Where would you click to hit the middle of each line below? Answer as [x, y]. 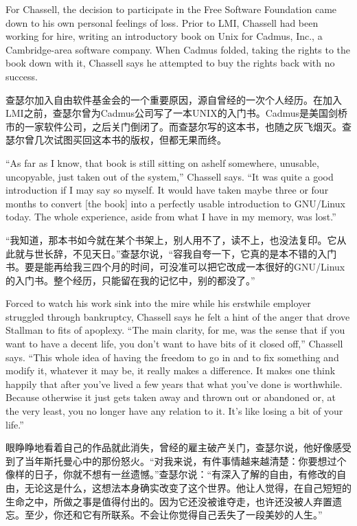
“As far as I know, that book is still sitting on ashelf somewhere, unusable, [162, 162]
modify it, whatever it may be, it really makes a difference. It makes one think [171, 370]
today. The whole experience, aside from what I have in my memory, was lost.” [171, 217]
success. [22, 76]
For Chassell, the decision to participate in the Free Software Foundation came [171, 9]
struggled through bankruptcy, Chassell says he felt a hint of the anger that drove [178, 316]
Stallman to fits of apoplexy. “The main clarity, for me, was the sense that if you [175, 330]
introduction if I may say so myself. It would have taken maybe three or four [167, 190]
